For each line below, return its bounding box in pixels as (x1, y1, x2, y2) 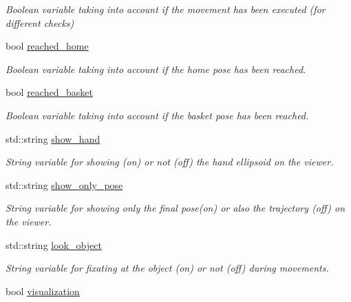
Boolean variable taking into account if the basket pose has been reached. (6, 108, 309, 122)
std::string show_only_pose (6, 177, 123, 192)
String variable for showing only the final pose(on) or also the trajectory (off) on (6, 201, 345, 215)
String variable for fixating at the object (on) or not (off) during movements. (6, 261, 329, 275)
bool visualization (6, 283, 80, 298)
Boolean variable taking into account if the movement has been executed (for (6, 2, 326, 16)
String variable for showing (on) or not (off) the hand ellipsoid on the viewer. (6, 154, 334, 169)
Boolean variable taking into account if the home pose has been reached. (6, 61, 306, 76)
